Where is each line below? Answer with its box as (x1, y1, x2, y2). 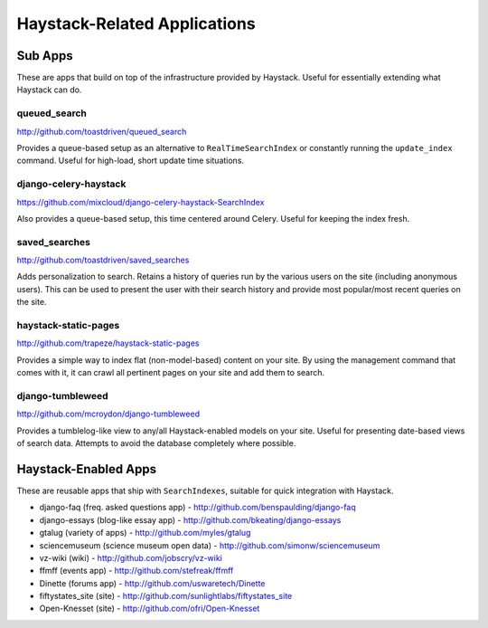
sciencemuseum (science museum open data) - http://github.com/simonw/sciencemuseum (39, 539, 380, 551)
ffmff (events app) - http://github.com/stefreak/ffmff (39, 566, 234, 576)
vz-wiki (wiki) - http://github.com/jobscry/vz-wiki (39, 552, 223, 563)
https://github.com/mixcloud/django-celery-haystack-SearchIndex (16, 196, 265, 207)
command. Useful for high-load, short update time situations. (16, 155, 244, 167)
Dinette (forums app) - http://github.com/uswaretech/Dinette (39, 577, 266, 588)
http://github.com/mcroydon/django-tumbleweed (16, 408, 201, 420)
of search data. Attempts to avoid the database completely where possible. (16, 438, 296, 449)
